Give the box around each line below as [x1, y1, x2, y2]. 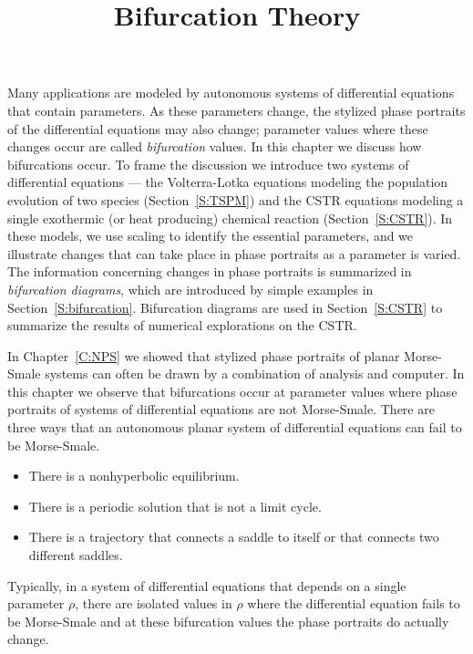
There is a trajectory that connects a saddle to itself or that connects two [28, 527, 439, 546]
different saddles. [28, 545, 123, 565]
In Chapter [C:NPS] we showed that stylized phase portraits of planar [7, 346, 400, 365]
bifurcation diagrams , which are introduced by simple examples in [7, 279, 374, 298]
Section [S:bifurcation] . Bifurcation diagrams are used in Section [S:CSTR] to [7, 297, 443, 317]
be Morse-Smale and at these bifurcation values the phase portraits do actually [7, 611, 449, 630]
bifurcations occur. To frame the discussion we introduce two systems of [7, 154, 409, 173]
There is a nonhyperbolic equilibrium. [28, 466, 240, 485]
